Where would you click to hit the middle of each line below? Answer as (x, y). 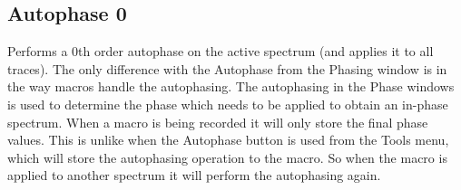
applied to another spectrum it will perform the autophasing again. (194, 175)
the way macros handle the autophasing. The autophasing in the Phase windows (231, 86)
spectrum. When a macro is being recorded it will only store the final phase (218, 122)
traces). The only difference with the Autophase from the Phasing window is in (227, 68)
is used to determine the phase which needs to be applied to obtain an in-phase (228, 104)
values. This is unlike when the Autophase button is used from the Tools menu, (228, 140)
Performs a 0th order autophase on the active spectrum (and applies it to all (221, 51)
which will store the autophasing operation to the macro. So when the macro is (227, 157)
